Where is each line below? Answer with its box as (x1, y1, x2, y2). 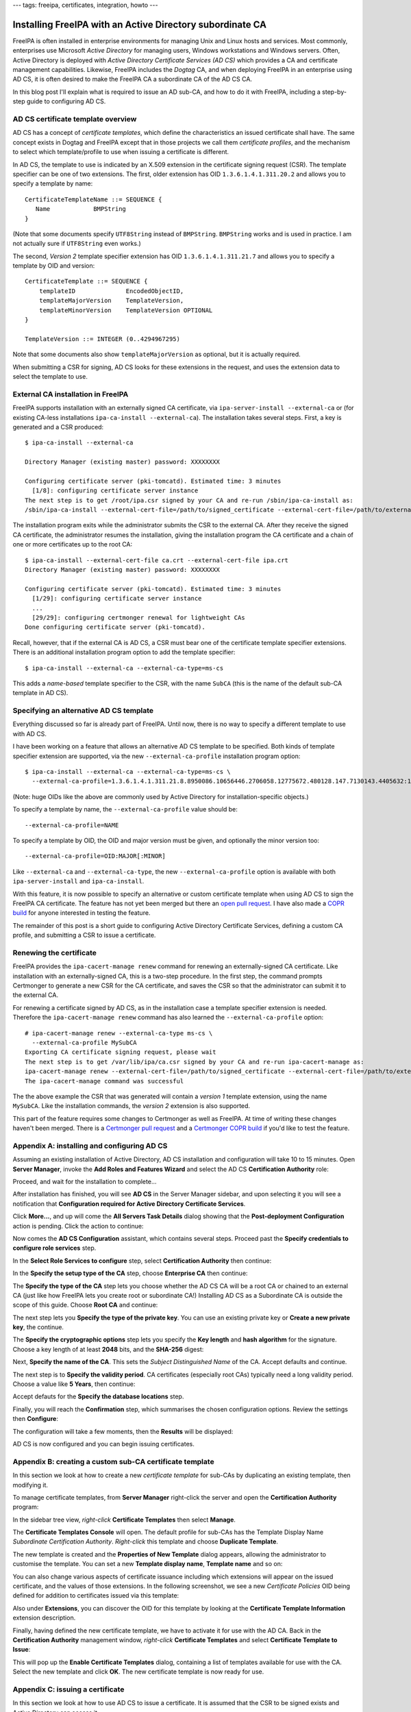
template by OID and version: (12, 262, 95, 270)
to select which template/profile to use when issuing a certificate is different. (12, 148, 229, 156)
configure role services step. (12, 1244, 97, 1252)
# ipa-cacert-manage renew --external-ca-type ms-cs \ (25, 1029, 213, 1037)
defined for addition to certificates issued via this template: (12, 1591, 179, 1600)
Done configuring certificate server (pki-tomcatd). (25, 623, 206, 631)
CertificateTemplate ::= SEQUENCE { (25, 277, 148, 286)
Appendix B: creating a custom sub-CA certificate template (12, 1457, 215, 1466)
